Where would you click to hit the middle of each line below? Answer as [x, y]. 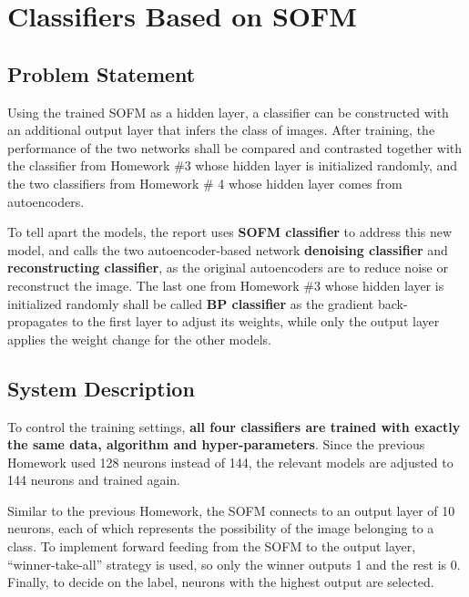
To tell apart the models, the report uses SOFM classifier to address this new [230, 232]
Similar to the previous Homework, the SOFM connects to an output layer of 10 [231, 510]
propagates [38, 321]
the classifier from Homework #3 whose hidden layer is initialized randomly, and [233, 165]
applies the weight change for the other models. [139, 339]
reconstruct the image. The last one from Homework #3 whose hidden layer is [226, 285]
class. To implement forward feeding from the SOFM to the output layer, [212, 546]
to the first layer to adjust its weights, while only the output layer [255, 321]
